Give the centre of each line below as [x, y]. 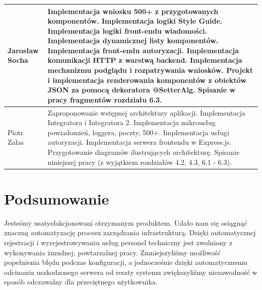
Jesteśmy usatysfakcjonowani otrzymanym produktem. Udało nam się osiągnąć [126, 222]
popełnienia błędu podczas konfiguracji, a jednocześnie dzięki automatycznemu [126, 262]
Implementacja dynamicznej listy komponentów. [133, 40]
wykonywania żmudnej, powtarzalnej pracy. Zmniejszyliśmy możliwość [112, 252]
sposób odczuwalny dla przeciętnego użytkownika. [81, 282]
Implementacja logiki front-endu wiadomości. [127, 30]
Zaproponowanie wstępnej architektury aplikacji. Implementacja [146, 112]
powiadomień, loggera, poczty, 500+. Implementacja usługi [138, 132]
